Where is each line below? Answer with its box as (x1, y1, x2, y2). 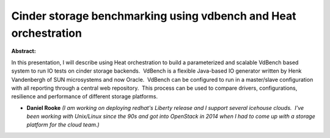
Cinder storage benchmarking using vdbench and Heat (11, 9, 296, 23)
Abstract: (11, 48, 36, 55)
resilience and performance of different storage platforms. (11, 93, 158, 100)
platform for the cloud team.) (26, 121, 100, 128)
